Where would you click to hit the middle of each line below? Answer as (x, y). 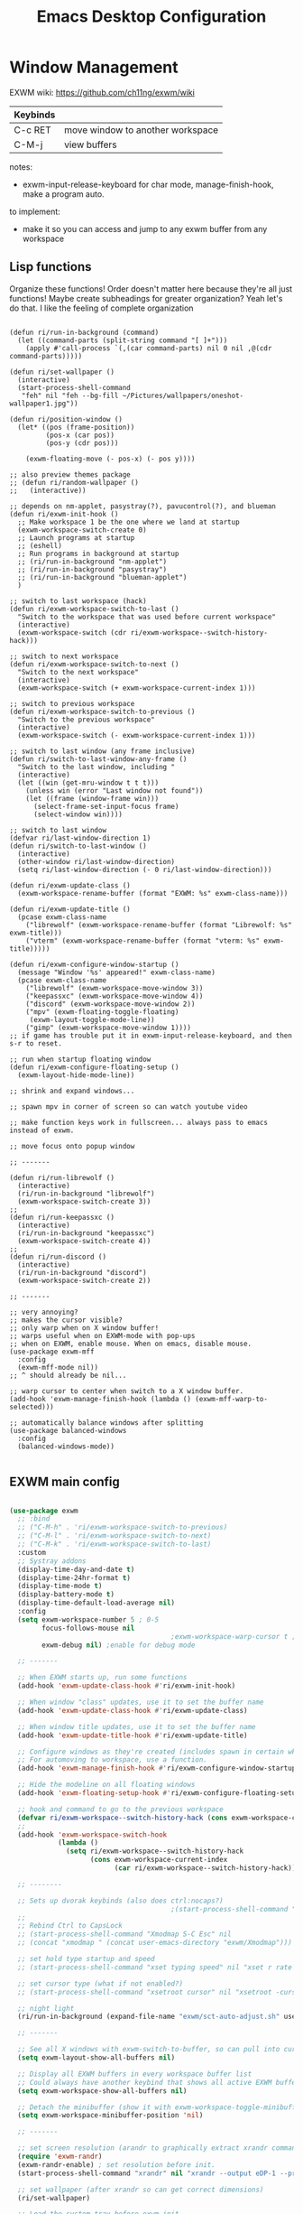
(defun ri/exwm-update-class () (70, 885)
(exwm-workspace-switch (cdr (72, 633)
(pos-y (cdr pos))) (82, 443)
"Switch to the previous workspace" (86, 720)
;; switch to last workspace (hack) (78, 601)
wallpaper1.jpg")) (44, 404)
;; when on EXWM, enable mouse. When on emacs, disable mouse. (131, 1344)
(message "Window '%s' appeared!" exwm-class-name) (117, 972)
